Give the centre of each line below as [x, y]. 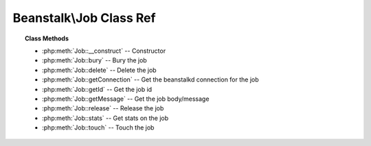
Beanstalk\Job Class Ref [84, 18]
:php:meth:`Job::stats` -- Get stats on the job [105, 118]
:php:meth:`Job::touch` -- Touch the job [98, 127]
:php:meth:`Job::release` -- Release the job [103, 108]
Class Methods [47, 38]
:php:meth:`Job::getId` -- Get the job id [97, 89]
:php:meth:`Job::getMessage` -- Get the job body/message [126, 99]
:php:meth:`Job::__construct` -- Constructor [104, 51]
